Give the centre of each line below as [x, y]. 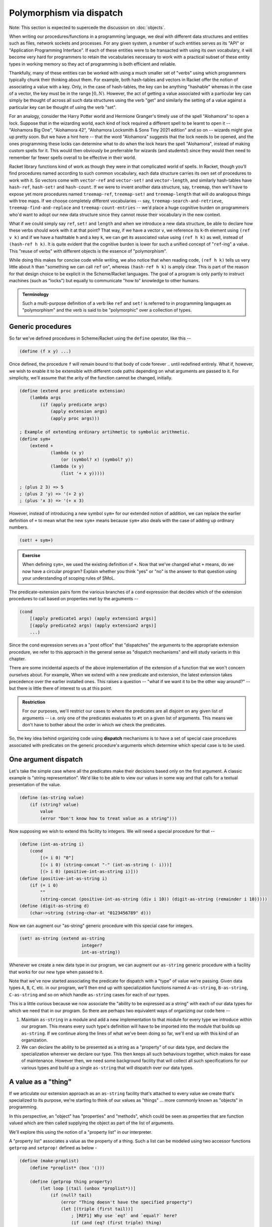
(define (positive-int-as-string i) [63, 878]
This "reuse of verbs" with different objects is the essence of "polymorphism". [88, 251]
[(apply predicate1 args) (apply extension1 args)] [93, 619]
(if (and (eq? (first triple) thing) [116, 1223]
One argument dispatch [46, 759]
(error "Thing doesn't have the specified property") [127, 1202]
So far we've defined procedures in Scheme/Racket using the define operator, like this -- [100, 338]
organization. [35, 1040]
